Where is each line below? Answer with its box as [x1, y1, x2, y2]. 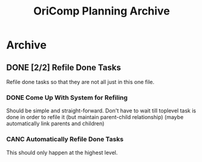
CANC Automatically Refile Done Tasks [6, 135, 124, 143]
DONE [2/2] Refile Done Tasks [6, 62, 121, 73]
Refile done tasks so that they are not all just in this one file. [6, 79, 155, 85]
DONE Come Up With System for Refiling [6, 93, 128, 102]
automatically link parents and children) [6, 120, 105, 128]
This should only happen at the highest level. [6, 149, 118, 156]
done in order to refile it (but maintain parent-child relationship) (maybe [6, 114, 184, 121]
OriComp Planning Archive [33, 4, 171, 18]
